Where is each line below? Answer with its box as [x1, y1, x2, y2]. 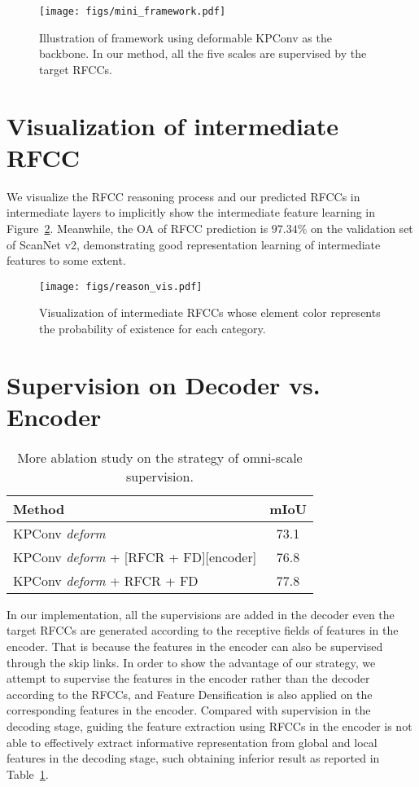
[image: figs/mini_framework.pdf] [39, 6, 226, 17]
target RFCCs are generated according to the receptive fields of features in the [7, 622, 399, 639]
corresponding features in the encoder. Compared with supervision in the [7, 701, 371, 719]
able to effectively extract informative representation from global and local [7, 733, 378, 750]
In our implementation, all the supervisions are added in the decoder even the [7, 605, 395, 622]
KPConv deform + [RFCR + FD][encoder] [13, 547, 257, 566]
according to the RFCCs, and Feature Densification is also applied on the [7, 685, 373, 702]
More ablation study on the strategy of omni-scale [17, 447, 303, 467]
